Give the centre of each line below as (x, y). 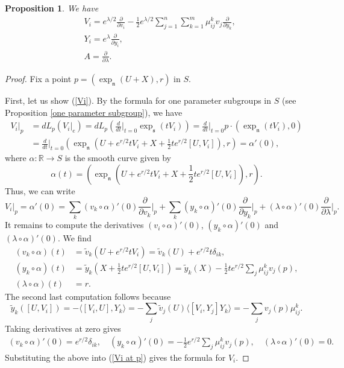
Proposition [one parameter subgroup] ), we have (94, 112)
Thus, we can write (40, 190)
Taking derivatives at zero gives (63, 328)
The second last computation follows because (88, 296)
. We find (74, 238)
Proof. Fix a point (38, 79)
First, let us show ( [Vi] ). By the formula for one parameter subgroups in (138, 100)
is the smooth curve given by (118, 158)
